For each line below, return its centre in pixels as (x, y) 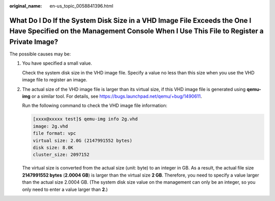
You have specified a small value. (57, 63)
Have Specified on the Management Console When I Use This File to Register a (136, 31)
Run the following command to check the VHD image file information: (95, 106)
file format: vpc (54, 133)
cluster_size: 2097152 (61, 155)
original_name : (26, 6)
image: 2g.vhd (50, 126)
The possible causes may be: (40, 54)
